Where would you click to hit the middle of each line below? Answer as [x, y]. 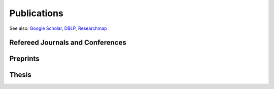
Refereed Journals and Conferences [68, 43]
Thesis [20, 75]
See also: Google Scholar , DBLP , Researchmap [58, 28]
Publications [36, 13]
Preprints [25, 59]
